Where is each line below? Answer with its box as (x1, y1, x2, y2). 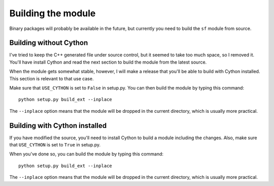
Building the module (9, 8, 96, 19)
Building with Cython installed (9, 121, 107, 130)
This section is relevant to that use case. (9, 75, 94, 81)
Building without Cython (9, 39, 88, 47)
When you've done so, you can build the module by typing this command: (9, 151, 164, 157)
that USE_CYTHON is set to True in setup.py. (9, 142, 101, 148)
